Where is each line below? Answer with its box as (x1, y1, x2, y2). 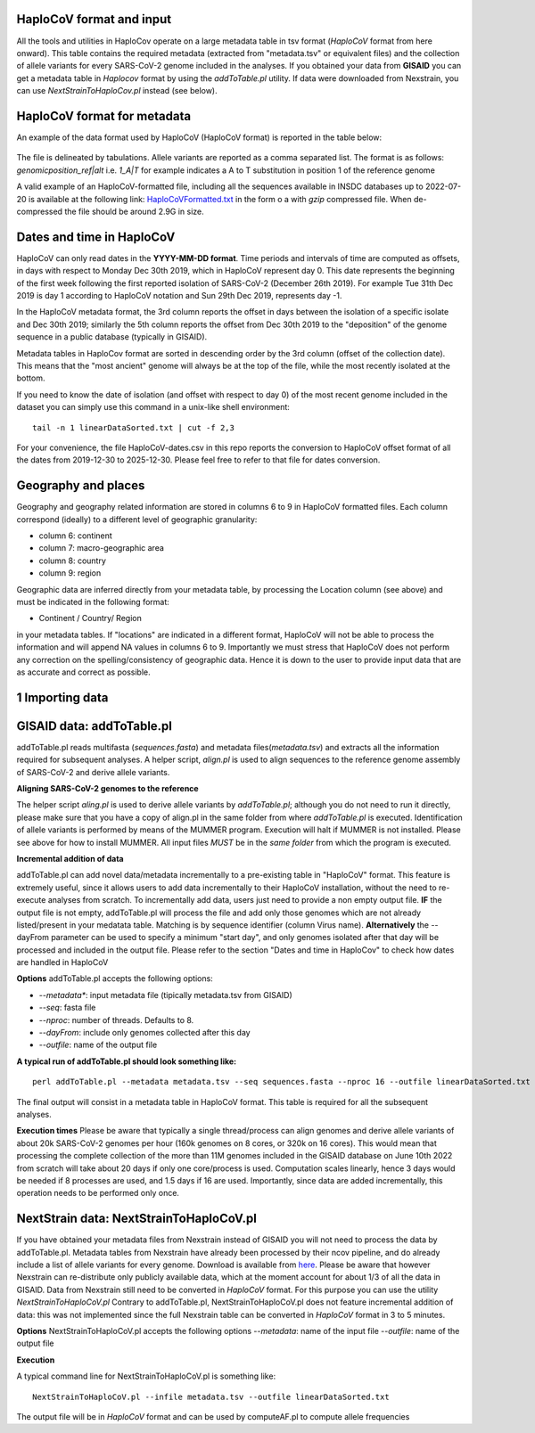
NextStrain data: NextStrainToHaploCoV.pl (16, 1211, 258, 1226)
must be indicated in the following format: (16, 596, 169, 607)
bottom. (16, 373, 45, 383)
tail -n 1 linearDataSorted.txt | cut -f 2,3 (32, 422, 235, 432)
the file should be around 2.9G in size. (63, 206, 204, 217)
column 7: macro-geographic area (38, 543, 165, 553)
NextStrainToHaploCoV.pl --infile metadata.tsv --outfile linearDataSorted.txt (32, 1391, 390, 1402)
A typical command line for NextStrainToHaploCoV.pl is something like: (16, 1371, 276, 1381)
